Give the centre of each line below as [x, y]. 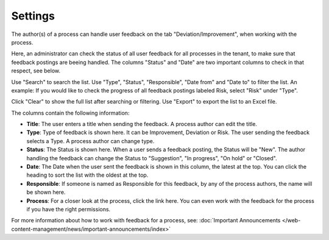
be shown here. [46, 192]
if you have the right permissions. [69, 209]
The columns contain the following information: [70, 113]
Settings [33, 16]
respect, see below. [36, 71]
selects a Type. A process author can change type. [90, 141]
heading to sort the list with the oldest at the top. [87, 175]
